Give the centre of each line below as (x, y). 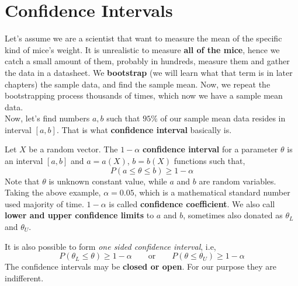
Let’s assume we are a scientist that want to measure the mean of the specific (143, 38)
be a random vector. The (73, 149)
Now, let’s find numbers (47, 118)
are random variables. (238, 181)
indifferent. (24, 278)
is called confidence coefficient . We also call (192, 203)
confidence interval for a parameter (210, 149)
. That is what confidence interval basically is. (144, 129)
